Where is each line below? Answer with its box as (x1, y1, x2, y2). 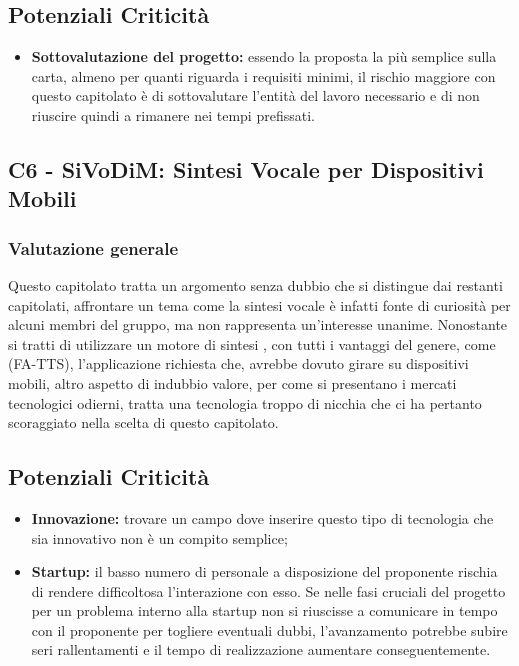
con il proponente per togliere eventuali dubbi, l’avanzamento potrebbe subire (31, 619, 508, 640)
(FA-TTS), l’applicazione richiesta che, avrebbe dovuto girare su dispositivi (8, 353, 469, 374)
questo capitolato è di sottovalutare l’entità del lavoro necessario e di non (31, 85, 480, 106)
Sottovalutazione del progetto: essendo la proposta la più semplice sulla (31, 46, 497, 67)
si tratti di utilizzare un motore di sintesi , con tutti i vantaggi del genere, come (8, 333, 496, 354)
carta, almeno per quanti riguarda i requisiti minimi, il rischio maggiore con (31, 65, 496, 86)
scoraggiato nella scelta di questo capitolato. (8, 412, 279, 433)
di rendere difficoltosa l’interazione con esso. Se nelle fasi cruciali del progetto (31, 580, 506, 601)
